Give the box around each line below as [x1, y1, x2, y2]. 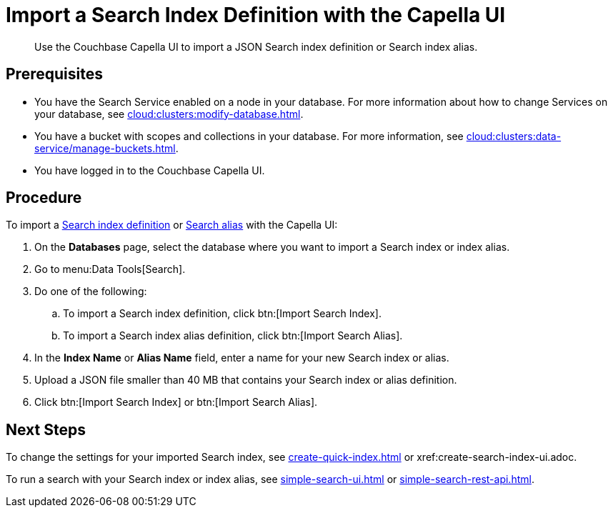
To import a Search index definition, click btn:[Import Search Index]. [63, 307, 382, 320]
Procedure [6, 189, 82, 207]
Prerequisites [6, 65, 103, 84]
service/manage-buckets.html [34, 141, 176, 154]
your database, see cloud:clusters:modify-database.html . [34, 107, 304, 120]
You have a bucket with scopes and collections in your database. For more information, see [34, 129, 464, 142]
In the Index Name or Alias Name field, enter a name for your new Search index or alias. [34, 352, 449, 364]
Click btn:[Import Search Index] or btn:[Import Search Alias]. [34, 396, 318, 409]
